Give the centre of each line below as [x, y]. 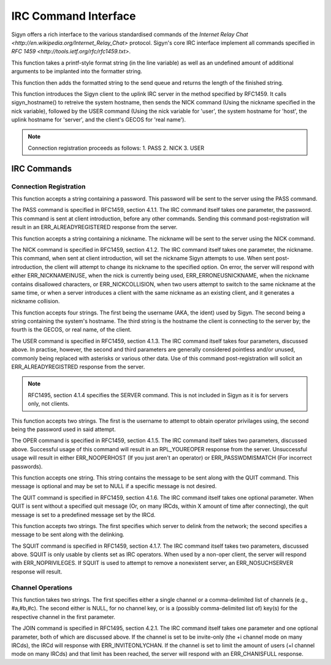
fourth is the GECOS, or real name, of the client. [71, 330]
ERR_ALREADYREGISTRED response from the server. [78, 367]
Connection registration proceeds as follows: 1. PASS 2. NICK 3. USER [116, 148]
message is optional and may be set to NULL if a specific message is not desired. [114, 486]
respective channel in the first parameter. [63, 616]
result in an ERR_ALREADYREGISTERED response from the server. [94, 227]
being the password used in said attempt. [63, 429]
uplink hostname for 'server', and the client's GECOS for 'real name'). [99, 120]
